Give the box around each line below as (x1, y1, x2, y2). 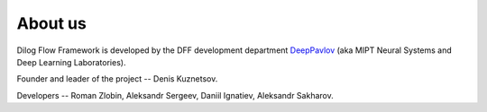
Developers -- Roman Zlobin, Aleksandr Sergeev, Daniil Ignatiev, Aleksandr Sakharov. (16, 90, 334, 100)
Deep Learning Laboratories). (16, 56, 126, 67)
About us (16, 13, 87, 33)
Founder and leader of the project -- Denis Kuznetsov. (16, 73, 218, 84)
